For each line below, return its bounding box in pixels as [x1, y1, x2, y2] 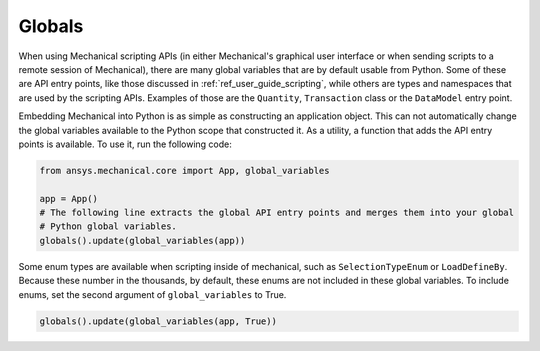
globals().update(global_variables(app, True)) [39, 315, 277, 327]
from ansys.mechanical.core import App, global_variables [39, 165, 330, 176]
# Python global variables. [39, 221, 177, 232]
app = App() [39, 193, 99, 204]
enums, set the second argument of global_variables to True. [18, 288, 287, 300]
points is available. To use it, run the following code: [18, 138, 232, 150]
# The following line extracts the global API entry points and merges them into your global [39, 207, 515, 219]
